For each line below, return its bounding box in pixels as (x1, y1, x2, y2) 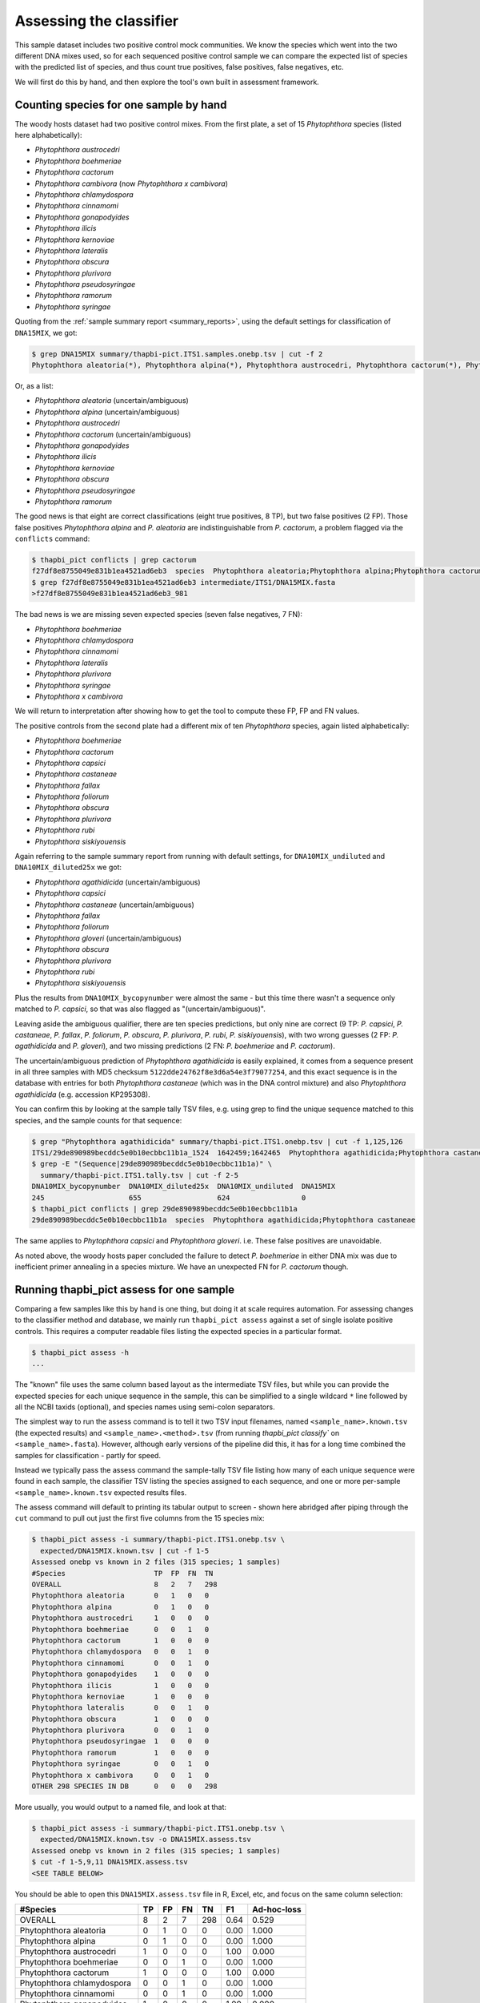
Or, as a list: (14, 381, 54, 391)
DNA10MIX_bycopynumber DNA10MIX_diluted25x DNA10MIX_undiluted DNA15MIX (31, 1182, 336, 1191)
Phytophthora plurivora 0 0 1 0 (31, 1726, 210, 1735)
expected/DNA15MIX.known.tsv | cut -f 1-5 (40, 1546, 210, 1555)
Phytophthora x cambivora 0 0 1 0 (31, 1771, 210, 1779)
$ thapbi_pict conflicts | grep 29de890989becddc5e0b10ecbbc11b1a (31, 1204, 298, 1213)
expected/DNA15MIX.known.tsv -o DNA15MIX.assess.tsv (40, 1835, 251, 1844)
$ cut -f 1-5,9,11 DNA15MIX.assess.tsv (31, 1857, 188, 1867)
